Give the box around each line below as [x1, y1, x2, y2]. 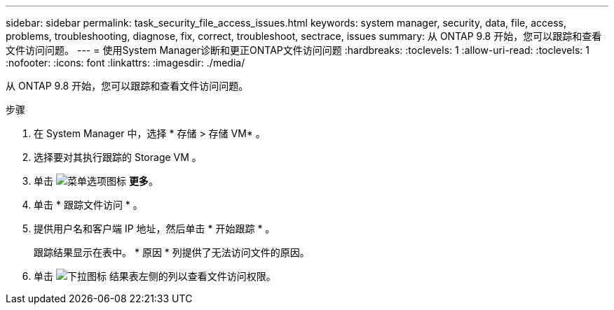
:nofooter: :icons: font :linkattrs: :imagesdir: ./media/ [6, 57, 245, 69]
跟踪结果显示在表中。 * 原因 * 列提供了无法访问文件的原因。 [34, 246, 310, 258]
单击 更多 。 [34, 175, 158, 187]
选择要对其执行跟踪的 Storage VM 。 [34, 151, 202, 163]
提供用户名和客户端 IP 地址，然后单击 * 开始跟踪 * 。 [34, 223, 275, 234]
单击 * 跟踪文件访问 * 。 [34, 199, 143, 211]
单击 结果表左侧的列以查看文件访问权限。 [34, 270, 276, 282]
